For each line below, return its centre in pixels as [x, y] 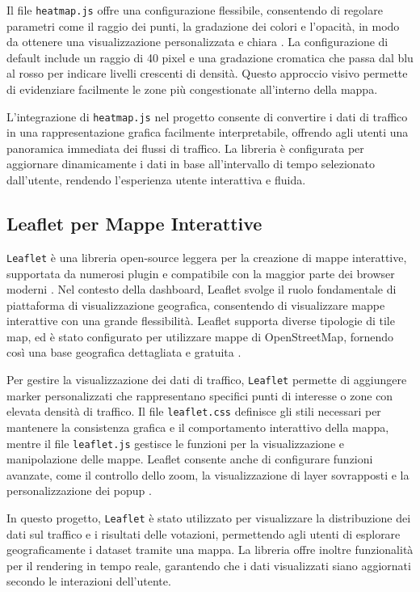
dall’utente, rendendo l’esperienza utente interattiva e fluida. [156, 180]
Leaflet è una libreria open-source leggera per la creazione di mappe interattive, [207, 257]
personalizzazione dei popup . [79, 491]
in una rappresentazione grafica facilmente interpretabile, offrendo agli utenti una [208, 132]
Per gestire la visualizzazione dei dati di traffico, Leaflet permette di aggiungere [207, 380]
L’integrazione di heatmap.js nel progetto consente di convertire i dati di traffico [207, 116]
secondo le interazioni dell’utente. [89, 581]
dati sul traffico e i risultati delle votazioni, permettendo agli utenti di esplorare [204, 533]
